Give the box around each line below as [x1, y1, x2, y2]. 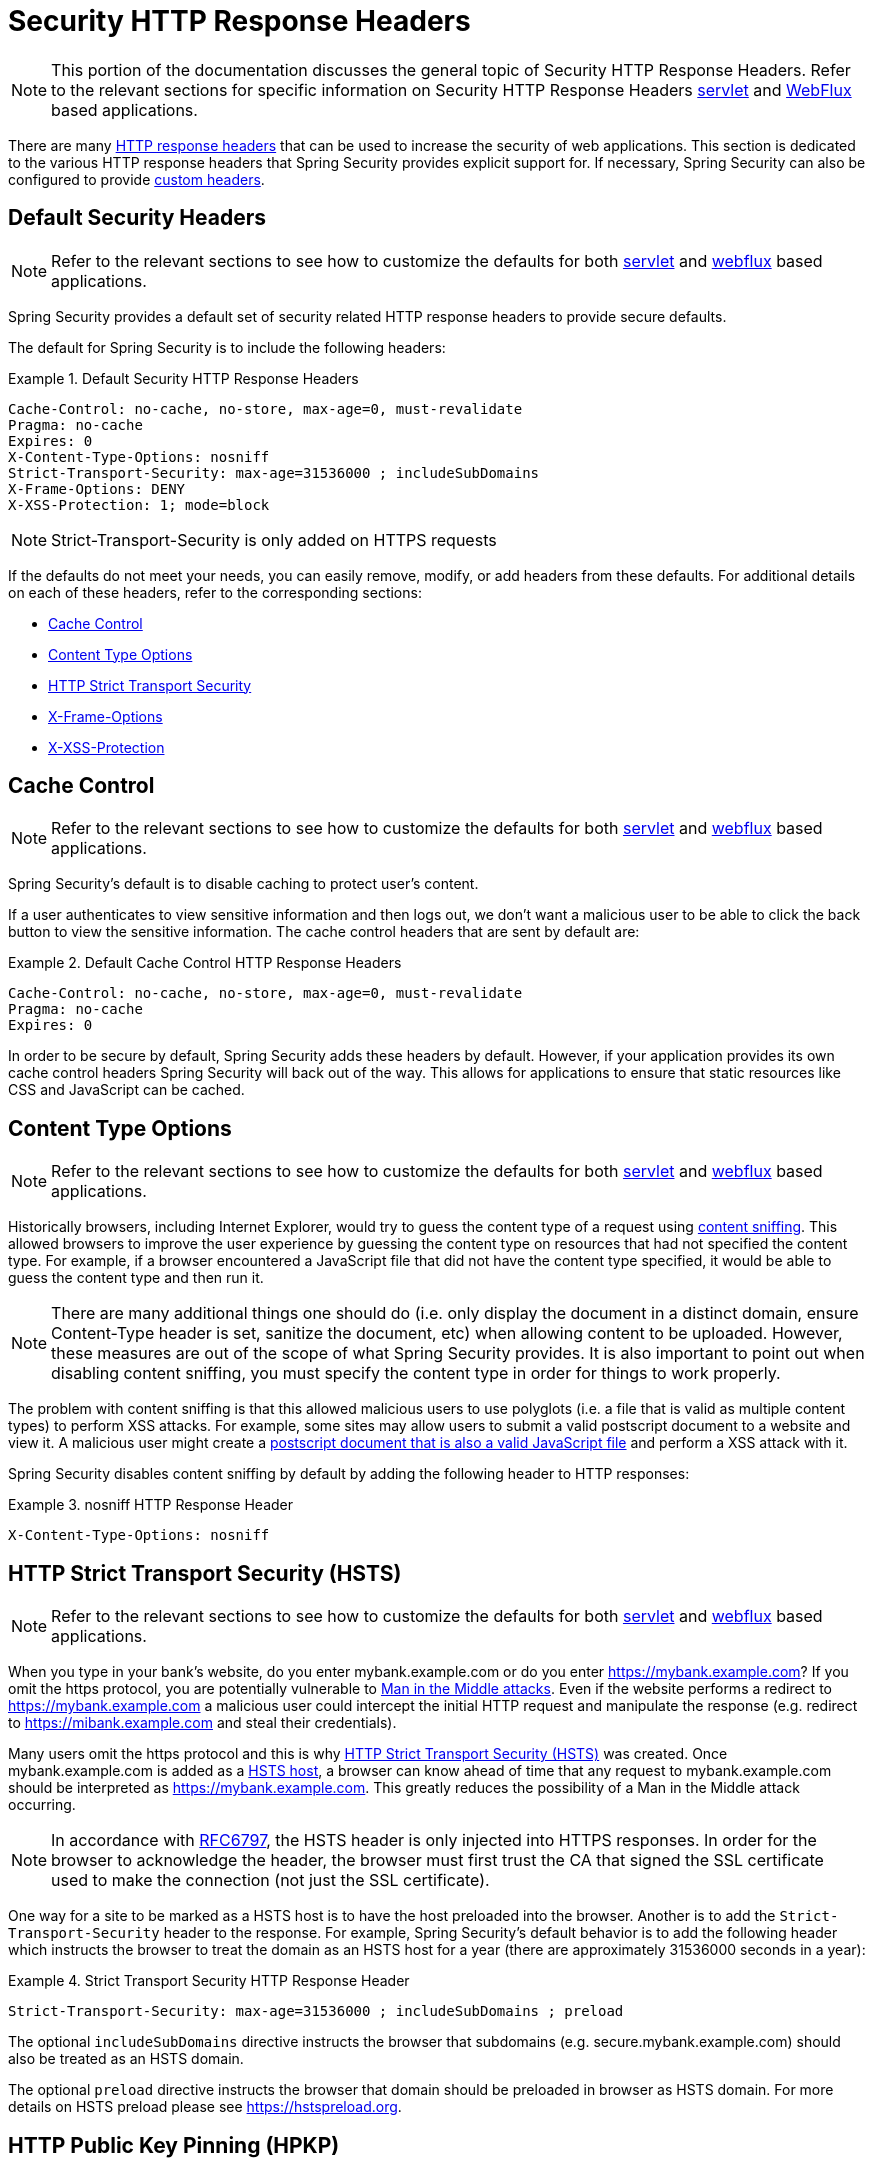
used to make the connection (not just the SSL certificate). [51, 1870, 490, 1891]
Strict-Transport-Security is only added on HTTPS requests [51, 529, 497, 550]
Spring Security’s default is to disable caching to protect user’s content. [8, 875, 479, 893]
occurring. [8, 1796, 76, 1814]
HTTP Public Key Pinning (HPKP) [8, 2132, 340, 2158]
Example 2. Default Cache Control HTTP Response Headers [8, 954, 402, 972]
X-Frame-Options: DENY [8, 480, 186, 497]
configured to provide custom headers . [8, 170, 265, 188]
